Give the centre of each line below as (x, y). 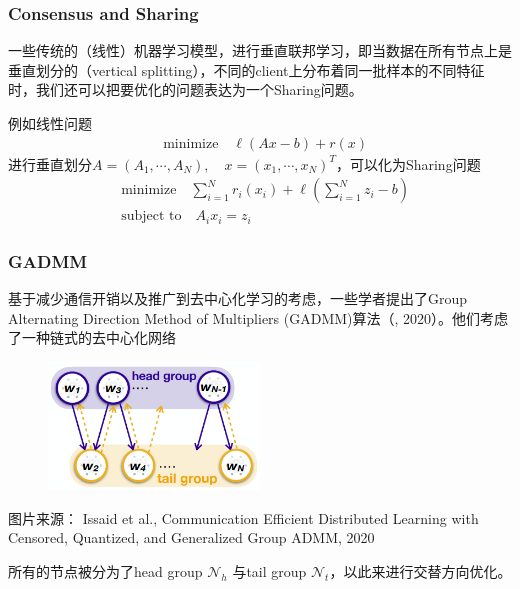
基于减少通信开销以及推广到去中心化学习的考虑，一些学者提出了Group (238, 297)
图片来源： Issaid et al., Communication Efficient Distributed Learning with (243, 517)
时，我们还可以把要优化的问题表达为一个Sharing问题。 (185, 89)
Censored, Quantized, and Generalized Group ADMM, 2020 (191, 537)
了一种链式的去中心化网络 (92, 337)
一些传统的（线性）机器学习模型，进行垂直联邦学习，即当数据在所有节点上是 (260, 50)
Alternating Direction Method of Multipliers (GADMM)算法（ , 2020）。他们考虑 (258, 317)
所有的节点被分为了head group (105, 570)
